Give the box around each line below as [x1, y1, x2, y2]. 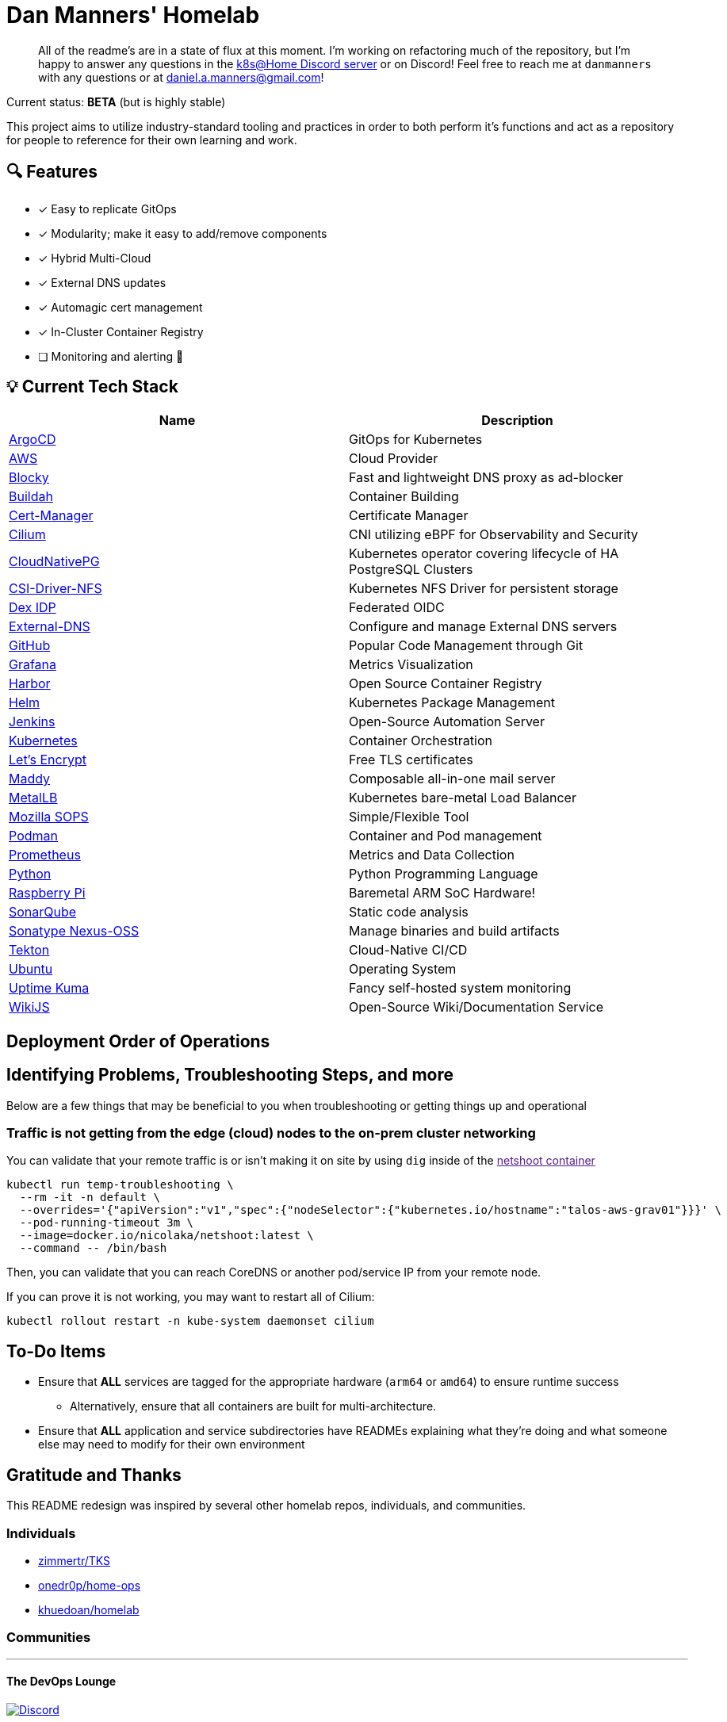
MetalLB [9, 790, 58, 806]
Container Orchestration [349, 733, 492, 749]
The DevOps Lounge [6, 1674, 117, 1689]
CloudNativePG [9, 553, 100, 570]
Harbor [9, 675, 51, 692]
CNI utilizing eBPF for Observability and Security [349, 526, 638, 543]
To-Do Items [6, 1341, 106, 1361]
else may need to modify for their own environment [38, 1437, 305, 1452]
